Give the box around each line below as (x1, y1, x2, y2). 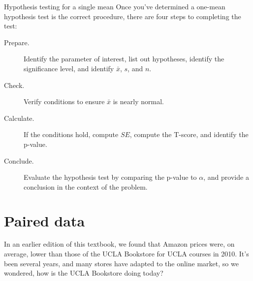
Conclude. (4, 155, 34, 166)
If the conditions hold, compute (24, 129, 119, 140)
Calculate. (4, 112, 34, 123)
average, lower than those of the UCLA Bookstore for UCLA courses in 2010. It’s (4, 249, 249, 259)
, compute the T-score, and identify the (129, 129, 249, 140)
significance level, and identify (24, 63, 114, 73)
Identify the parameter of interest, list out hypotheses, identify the (24, 54, 224, 64)
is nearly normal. (113, 96, 164, 107)
